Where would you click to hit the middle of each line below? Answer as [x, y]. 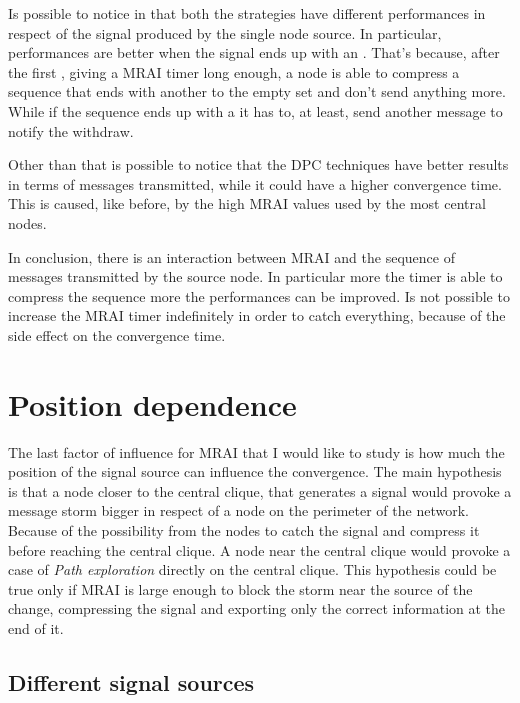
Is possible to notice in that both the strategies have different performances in [247, 13]
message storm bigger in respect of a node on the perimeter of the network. [238, 510]
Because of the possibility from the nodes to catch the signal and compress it [244, 530]
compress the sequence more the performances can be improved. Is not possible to [259, 295]
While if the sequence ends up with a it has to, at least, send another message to [255, 110]
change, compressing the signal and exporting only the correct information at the [257, 608]
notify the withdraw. [71, 130]
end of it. [36, 627]
